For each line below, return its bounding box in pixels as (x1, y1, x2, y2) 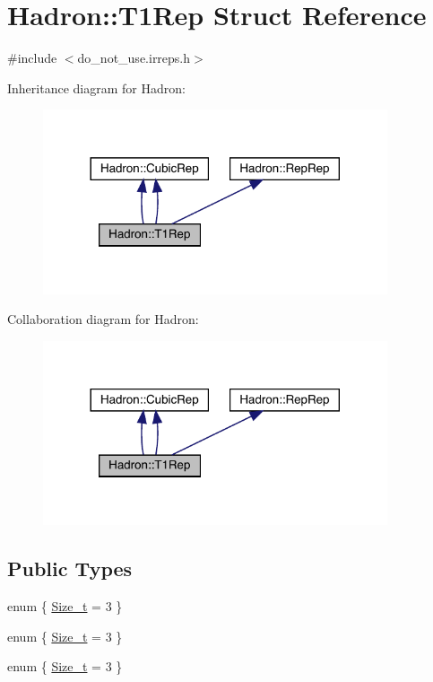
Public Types (7, 555, 133, 582)
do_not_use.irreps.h (77, 48, 191, 67)
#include (7, 48, 57, 67)
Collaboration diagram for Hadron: (7, 310, 199, 328)
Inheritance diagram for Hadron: (7, 78, 186, 97)
